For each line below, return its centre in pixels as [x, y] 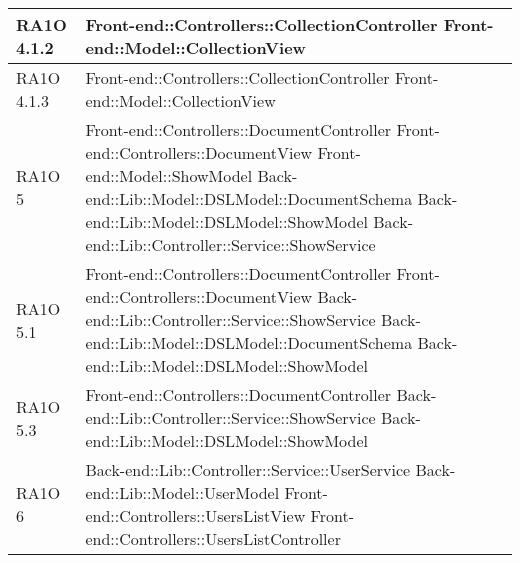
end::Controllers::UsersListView [195, 515]
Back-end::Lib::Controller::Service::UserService [248, 469]
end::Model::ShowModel [169, 175]
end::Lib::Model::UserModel [182, 492]
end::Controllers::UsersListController [213, 538]
